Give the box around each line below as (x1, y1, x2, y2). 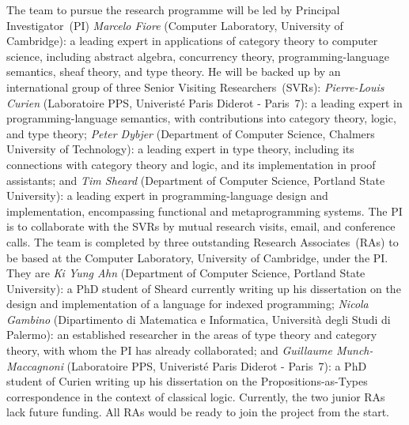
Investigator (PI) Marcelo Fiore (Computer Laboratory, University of (6, 17, 343, 33)
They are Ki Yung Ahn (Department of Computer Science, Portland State (6, 265, 365, 281)
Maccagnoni (6, 357, 63, 374)
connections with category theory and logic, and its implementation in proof (6, 156, 376, 172)
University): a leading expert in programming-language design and (6, 187, 328, 204)
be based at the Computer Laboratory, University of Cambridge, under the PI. (6, 249, 388, 265)
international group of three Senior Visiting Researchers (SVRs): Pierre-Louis (6, 78, 384, 95)
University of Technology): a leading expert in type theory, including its (6, 141, 354, 157)
